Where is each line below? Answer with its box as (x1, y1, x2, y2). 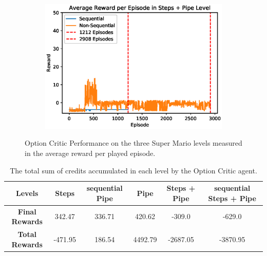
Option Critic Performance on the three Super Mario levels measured (25, 137, 242, 148)
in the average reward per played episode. (25, 148, 156, 159)
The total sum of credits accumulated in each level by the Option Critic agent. (10, 165, 257, 175)
